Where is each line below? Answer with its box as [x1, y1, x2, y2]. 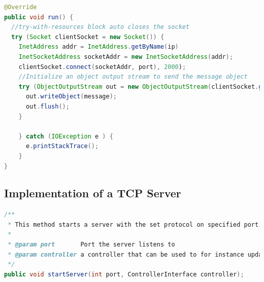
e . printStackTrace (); [25, 143, 99, 150]
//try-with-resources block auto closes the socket [11, 23, 190, 31]
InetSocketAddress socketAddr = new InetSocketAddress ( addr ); [18, 53, 234, 60]
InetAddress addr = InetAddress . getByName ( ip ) [18, 43, 179, 51]
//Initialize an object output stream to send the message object [18, 73, 248, 81]
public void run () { [4, 13, 74, 21]
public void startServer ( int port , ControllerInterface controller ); [4, 270, 244, 278]
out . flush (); [25, 102, 70, 110]
